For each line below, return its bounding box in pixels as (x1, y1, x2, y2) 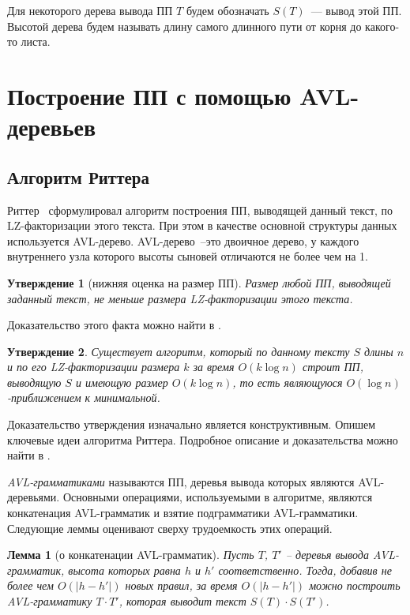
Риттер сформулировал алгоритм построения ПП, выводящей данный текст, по (7, 201, 393, 218)
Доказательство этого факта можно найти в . (7, 317, 221, 333)
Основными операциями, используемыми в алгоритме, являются (62, 489, 373, 505)
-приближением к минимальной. (7, 389, 160, 406)
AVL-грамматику (7, 593, 92, 609)
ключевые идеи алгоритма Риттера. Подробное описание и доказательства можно (7, 431, 398, 448)
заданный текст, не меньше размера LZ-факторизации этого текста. (7, 290, 353, 306)
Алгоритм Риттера (7, 164, 149, 189)
